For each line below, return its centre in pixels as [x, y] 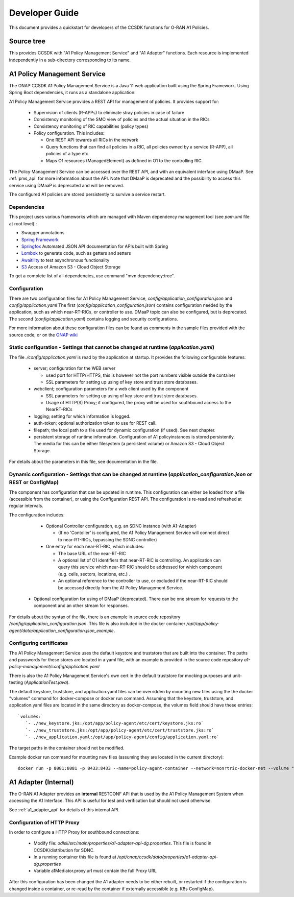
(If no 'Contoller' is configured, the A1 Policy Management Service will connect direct [144, 533]
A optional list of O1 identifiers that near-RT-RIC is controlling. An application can [139, 560]
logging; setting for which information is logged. [82, 416]
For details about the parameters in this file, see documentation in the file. [84, 462]
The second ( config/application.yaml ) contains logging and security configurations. [94, 319]
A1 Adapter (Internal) [41, 782]
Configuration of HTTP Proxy [44, 822]
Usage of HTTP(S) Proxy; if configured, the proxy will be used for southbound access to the [139, 403]
